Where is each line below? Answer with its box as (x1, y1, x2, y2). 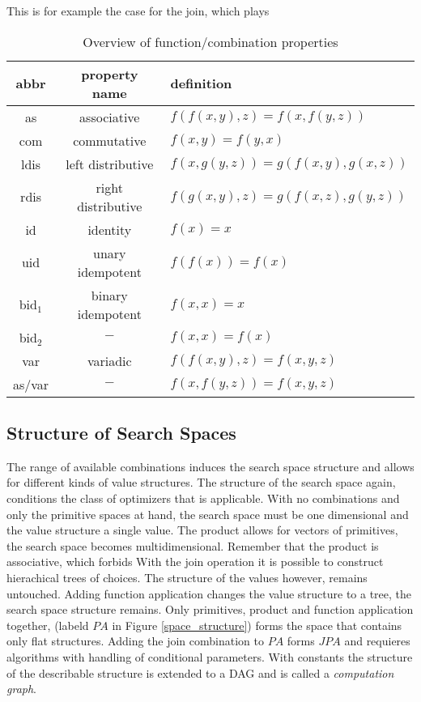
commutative (73, 130, 147, 150)
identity (87, 219, 132, 239)
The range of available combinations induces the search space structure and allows (6, 457, 415, 474)
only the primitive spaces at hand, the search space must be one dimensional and (6, 505, 409, 522)
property (81, 64, 138, 83)
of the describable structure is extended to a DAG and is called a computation (6, 664, 394, 681)
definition (170, 74, 232, 93)
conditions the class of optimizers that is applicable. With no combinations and (6, 489, 400, 506)
